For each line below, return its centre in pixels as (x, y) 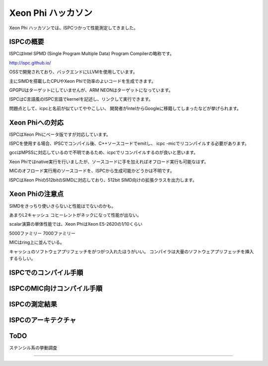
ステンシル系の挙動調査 (33, 348)
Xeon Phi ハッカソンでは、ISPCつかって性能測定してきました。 (74, 28)
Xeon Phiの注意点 (36, 194)
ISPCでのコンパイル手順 (46, 273)
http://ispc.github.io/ (30, 62)
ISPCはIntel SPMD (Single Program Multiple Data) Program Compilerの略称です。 (92, 54)
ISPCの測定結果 (33, 304)
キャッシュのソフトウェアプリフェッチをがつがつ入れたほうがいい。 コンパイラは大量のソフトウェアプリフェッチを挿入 (132, 251)
